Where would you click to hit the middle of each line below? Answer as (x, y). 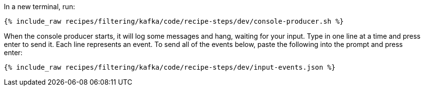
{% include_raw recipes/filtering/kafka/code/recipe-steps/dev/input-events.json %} (170, 67)
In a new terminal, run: (40, 7)
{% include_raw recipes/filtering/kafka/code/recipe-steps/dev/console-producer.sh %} (174, 21)
